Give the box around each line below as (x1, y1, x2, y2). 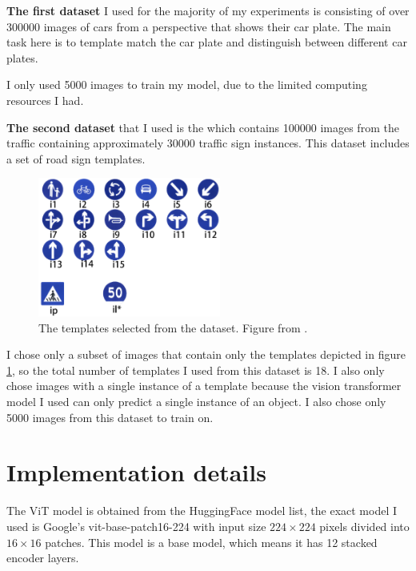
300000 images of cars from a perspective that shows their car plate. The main (6, 18, 391, 34)
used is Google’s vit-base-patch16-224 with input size (6, 517, 266, 534)
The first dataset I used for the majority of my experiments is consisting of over (6, 2, 410, 18)
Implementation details (6, 456, 266, 489)
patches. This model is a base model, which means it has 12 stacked (45, 533, 378, 550)
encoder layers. (6, 549, 79, 566)
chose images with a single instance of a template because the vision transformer (6, 377, 402, 394)
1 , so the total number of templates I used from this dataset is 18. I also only (6, 361, 385, 378)
